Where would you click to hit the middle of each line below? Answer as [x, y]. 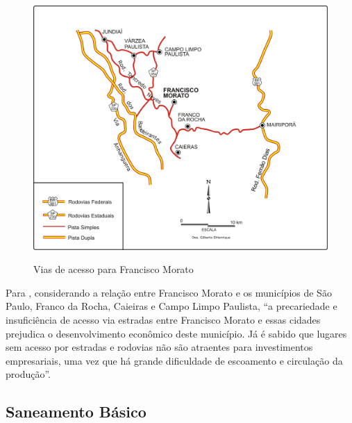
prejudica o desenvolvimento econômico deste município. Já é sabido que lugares [176, 333]
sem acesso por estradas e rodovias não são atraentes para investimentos [159, 347]
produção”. [28, 374]
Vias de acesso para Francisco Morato [114, 269]
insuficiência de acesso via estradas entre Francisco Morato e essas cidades [163, 319]
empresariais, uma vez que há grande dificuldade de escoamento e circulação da [174, 360]
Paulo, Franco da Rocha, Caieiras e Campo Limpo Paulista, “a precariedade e [171, 306]
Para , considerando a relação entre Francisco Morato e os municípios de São [169, 292]
